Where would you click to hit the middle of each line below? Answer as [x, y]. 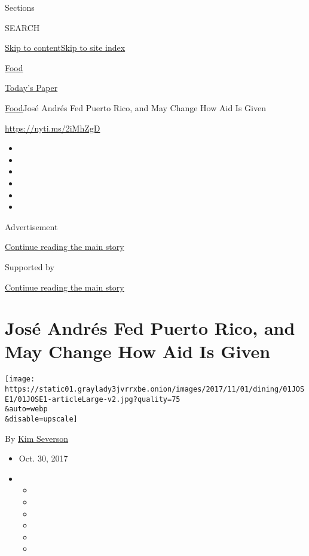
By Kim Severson [37, 438]
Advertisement [31, 226]
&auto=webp [26, 409]
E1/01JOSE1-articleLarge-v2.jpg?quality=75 [93, 399]
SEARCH [22, 27]
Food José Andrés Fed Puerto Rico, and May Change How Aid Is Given [135, 107]
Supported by [30, 266]
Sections [20, 7]
